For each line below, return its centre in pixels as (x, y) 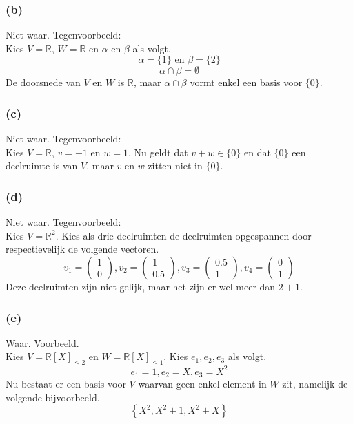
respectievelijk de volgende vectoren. (82, 249)
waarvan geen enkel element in (202, 384)
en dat (258, 152)
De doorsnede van (43, 82)
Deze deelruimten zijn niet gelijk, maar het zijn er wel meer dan (141, 286)
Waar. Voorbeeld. (42, 342)
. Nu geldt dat (158, 152)
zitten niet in (175, 166)
